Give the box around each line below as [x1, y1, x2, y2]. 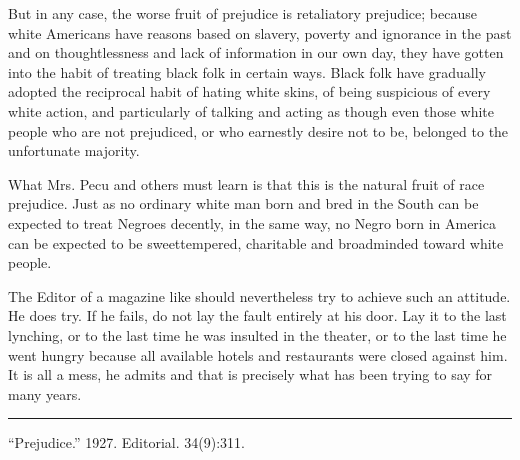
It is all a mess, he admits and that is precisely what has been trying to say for [8, 364, 493, 385]
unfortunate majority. [8, 140, 140, 161]
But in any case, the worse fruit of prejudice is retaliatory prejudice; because [8, 3, 477, 23]
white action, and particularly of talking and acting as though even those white [8, 100, 494, 121]
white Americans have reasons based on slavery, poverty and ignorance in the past [8, 22, 512, 43]
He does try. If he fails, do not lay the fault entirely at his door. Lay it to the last [8, 305, 507, 326]
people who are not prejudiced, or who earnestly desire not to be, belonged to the [8, 120, 509, 141]
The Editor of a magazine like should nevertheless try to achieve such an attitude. [8, 285, 511, 306]
